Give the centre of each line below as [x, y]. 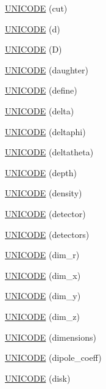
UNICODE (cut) [36, 8]
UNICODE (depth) [41, 172]
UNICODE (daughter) [47, 69]
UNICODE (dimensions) [51, 337]
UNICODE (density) [44, 193]
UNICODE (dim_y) [43, 296]
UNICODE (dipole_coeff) [53, 358]
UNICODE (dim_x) [43, 275]
